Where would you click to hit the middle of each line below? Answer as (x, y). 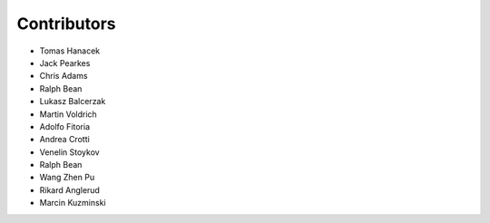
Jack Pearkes (65, 63)
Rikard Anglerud (69, 189)
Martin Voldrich (68, 114)
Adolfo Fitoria (65, 126)
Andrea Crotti (64, 140)
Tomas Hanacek (70, 51)
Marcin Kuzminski (73, 203)
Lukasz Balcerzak (73, 102)
